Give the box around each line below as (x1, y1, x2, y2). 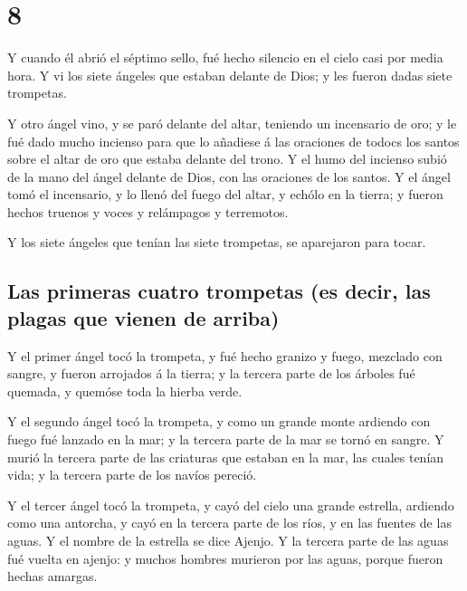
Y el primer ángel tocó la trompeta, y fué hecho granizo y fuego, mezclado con (7, 346, 443, 365)
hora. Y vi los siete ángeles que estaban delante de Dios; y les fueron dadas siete (7, 65, 453, 84)
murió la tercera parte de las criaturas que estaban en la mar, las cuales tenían (7, 447, 444, 466)
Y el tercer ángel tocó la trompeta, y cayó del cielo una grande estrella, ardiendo (7, 495, 454, 514)
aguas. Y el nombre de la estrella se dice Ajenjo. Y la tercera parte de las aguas (7, 531, 449, 549)
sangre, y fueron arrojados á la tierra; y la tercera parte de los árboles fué (7, 364, 415, 383)
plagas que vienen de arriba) (7, 303, 280, 331)
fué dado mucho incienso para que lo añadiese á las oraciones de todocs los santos (7, 131, 460, 150)
